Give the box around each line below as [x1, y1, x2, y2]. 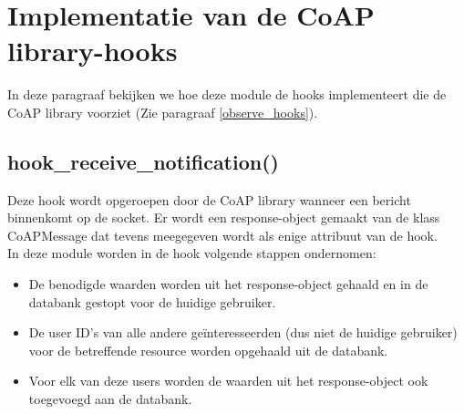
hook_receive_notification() [7, 147, 279, 175]
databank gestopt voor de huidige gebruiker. [28, 292, 276, 311]
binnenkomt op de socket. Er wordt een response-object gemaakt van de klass [7, 208, 440, 227]
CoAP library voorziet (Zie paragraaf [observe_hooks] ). [7, 102, 318, 121]
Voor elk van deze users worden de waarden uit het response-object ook [28, 371, 428, 390]
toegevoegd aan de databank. [28, 389, 192, 409]
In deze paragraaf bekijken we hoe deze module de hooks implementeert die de [7, 85, 447, 104]
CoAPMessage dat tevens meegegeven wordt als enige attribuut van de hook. [7, 225, 438, 244]
